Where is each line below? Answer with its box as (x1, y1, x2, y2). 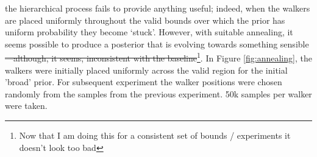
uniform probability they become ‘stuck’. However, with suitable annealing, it (5, 26, 293, 38)
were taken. (5, 99, 48, 112)
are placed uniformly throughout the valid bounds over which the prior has (5, 13, 285, 26)
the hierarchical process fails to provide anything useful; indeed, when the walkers (5, 2, 310, 14)
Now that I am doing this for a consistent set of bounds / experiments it (19, 129, 291, 141)
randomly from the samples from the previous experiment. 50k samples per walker (5, 87, 312, 100)
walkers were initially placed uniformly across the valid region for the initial (5, 63, 288, 76)
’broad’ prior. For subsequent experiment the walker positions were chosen (5, 75, 282, 88)
